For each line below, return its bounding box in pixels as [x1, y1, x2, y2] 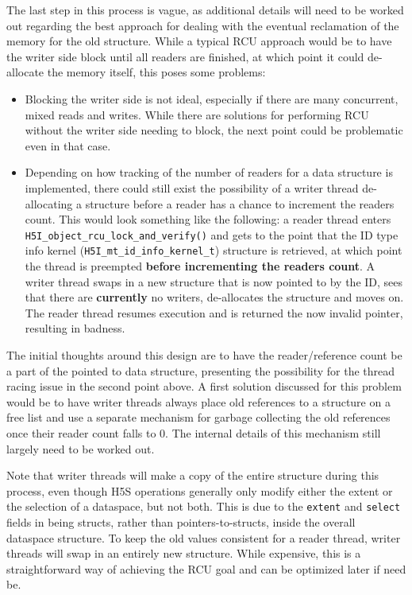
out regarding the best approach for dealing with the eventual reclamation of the [6, 17, 399, 33]
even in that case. [25, 137, 111, 154]
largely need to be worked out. [6, 440, 155, 457]
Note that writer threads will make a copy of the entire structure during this [6, 467, 379, 484]
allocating [25, 195, 73, 212]
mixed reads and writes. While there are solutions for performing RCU [25, 106, 369, 122]
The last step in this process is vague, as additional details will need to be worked [6, 2, 404, 17]
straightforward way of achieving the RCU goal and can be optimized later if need [6, 560, 406, 577]
